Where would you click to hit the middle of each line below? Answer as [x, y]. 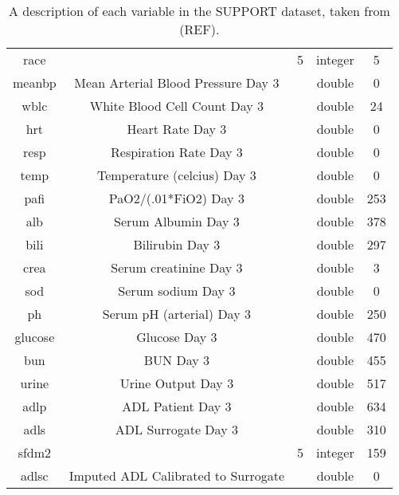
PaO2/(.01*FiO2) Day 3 [176, 198]
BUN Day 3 [176, 360]
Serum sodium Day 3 [177, 291]
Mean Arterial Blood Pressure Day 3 [177, 82]
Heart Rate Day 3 [177, 129]
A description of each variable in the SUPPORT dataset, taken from [199, 11]
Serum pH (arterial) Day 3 [176, 314]
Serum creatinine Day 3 [177, 267]
